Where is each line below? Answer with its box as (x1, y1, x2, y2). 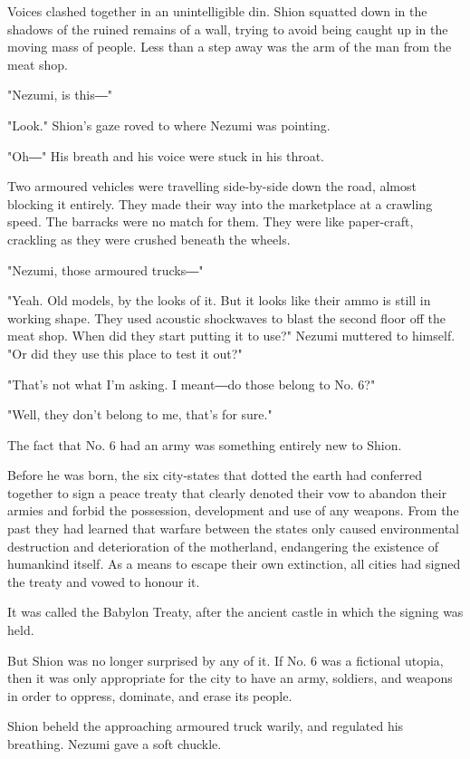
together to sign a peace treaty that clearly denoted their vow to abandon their (7, 483, 447, 502)
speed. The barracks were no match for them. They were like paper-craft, (7, 212, 414, 231)
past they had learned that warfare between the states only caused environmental (7, 519, 459, 538)
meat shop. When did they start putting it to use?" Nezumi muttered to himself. (7, 326, 456, 345)
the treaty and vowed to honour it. (7, 572, 200, 591)
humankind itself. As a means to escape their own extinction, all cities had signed (7, 554, 461, 573)
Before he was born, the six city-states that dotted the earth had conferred (7, 466, 423, 485)
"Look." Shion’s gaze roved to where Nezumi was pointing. (7, 115, 331, 134)
